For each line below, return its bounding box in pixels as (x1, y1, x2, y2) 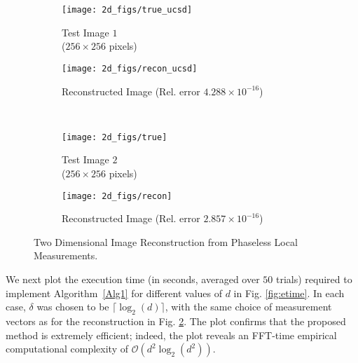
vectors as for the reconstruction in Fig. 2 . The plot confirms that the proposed (6, 313, 346, 328)
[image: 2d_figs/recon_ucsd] (62, 63, 198, 74)
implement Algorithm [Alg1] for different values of (6, 285, 223, 300)
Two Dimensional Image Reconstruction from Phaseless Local (34, 234, 298, 249)
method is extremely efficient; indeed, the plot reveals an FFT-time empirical (6, 327, 337, 342)
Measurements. (34, 248, 98, 263)
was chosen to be (36, 299, 109, 314)
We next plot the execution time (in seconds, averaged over (6, 271, 260, 286)
